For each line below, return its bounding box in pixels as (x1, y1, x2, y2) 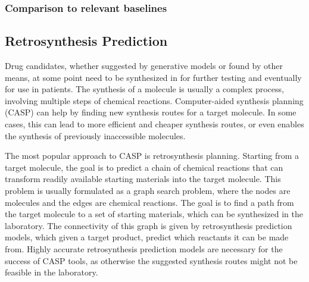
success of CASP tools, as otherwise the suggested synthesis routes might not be (5, 254, 298, 267)
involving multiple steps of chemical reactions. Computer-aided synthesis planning (5, 94, 304, 106)
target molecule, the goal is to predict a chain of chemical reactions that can (5, 161, 283, 173)
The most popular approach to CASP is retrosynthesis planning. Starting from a (5, 149, 299, 162)
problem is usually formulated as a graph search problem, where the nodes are (5, 184, 291, 196)
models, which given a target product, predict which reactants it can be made (5, 231, 289, 243)
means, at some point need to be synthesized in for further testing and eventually (5, 71, 302, 83)
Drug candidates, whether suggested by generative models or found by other (5, 59, 283, 72)
